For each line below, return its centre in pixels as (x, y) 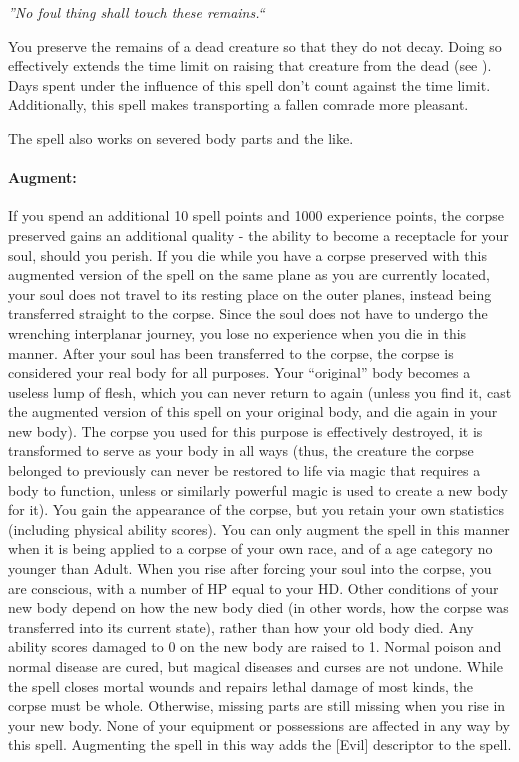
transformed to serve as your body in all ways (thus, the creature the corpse (241, 450)
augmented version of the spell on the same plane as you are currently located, (249, 274)
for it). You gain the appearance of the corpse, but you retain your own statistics (256, 509)
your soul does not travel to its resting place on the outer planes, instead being (250, 293)
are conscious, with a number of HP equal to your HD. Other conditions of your (253, 587)
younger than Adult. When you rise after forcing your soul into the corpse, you (250, 568)
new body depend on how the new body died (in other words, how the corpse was (258, 607)
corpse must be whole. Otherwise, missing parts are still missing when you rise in (257, 705)
